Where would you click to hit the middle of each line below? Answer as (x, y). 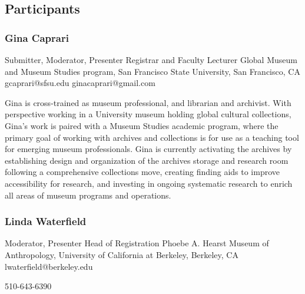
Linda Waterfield (46, 221)
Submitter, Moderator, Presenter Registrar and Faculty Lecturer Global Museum (151, 60)
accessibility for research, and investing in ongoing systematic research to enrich (149, 183)
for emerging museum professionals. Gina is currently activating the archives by (148, 149)
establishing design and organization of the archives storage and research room (147, 160)
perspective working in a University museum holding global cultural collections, (148, 114)
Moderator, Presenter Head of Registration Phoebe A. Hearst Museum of (137, 243)
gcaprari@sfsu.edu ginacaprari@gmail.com (80, 83)
